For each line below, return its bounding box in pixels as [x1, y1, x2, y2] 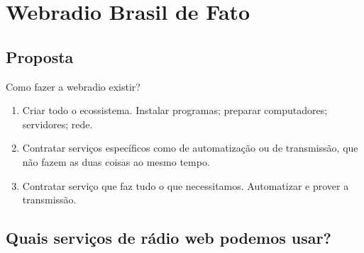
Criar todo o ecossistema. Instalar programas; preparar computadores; [22, 103, 328, 118]
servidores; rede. [22, 116, 93, 131]
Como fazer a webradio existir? [6, 79, 140, 94]
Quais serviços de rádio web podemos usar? [6, 227, 331, 249]
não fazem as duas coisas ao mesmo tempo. [22, 154, 210, 169]
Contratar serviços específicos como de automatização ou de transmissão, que [22, 140, 358, 155]
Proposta [6, 45, 74, 67]
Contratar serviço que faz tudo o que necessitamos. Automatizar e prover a [22, 178, 349, 193]
